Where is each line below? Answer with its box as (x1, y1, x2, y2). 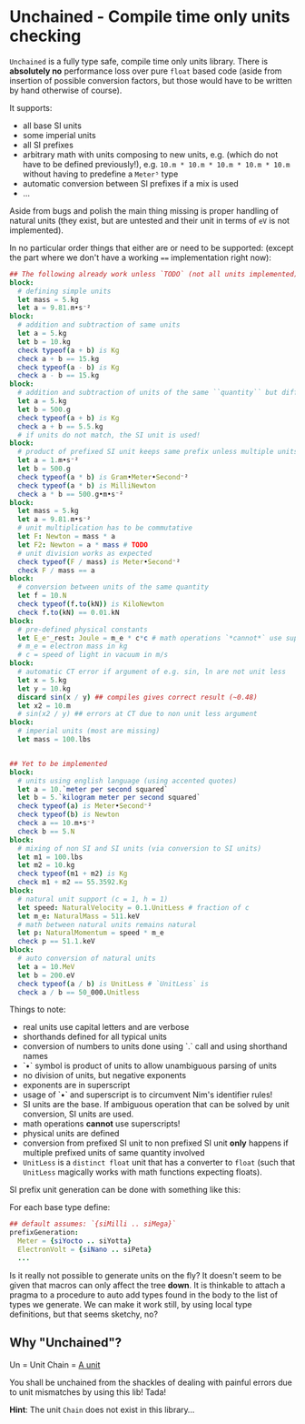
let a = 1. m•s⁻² (17, 456, 79, 465)
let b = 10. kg (17, 337, 71, 347)
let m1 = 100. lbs (17, 853, 84, 862)
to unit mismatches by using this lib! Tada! (9, 1386, 166, 1398)
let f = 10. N (17, 591, 67, 601)
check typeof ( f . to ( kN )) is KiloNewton (17, 600, 165, 609)
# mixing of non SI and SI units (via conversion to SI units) (17, 843, 261, 853)
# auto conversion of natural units (17, 954, 156, 964)
